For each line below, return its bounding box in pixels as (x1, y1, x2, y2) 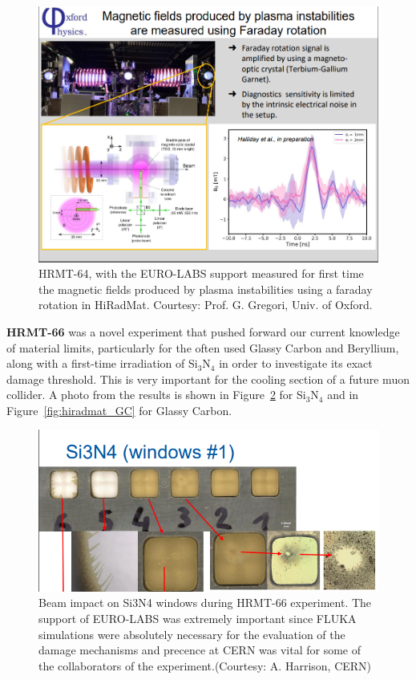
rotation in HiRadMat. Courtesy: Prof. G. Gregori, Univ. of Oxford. (38, 296, 373, 313)
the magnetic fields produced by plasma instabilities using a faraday (38, 280, 373, 297)
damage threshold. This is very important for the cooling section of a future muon (6, 370, 410, 387)
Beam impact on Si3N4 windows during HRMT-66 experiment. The (38, 594, 372, 611)
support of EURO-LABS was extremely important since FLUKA (38, 609, 357, 626)
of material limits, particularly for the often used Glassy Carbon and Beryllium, (6, 339, 399, 356)
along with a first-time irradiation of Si (6, 355, 198, 372)
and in (327, 386, 359, 403)
